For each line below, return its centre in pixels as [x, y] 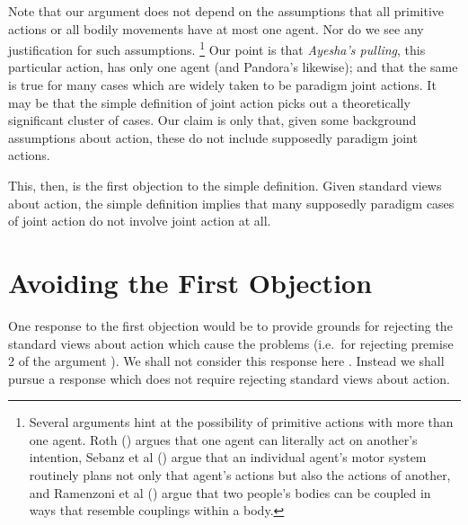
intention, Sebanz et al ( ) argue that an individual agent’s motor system [228, 457]
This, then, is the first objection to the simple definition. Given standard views [225, 185]
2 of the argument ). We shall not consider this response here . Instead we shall [226, 361]
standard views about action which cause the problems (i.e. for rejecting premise [231, 343]
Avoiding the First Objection [190, 282]
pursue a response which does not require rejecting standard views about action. [229, 378]
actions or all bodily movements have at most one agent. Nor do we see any [216, 28]
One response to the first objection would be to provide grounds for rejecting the [230, 325]
